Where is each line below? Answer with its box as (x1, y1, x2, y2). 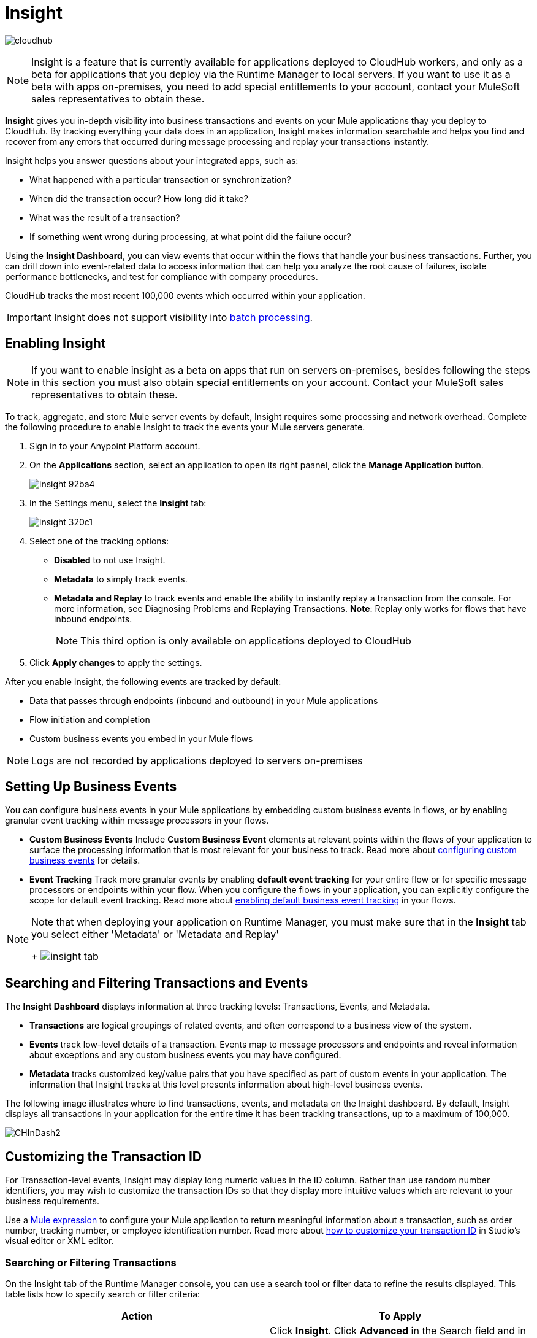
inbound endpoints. (54, 613, 132, 624)
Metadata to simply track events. (54, 573, 188, 584)
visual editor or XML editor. (5, 1236, 114, 1247)
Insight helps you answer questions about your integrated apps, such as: (5, 155, 299, 166)
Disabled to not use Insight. (54, 554, 166, 565)
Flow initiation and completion (29, 714, 150, 725)
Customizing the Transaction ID (5, 1148, 202, 1164)
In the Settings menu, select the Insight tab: (29, 497, 207, 508)
